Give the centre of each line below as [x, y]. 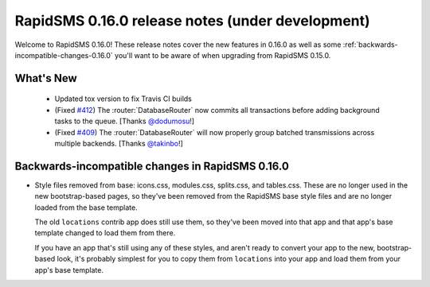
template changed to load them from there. [105, 233]
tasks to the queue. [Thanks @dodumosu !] [125, 121]
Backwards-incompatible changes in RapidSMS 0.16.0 [152, 166]
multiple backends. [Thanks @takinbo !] [119, 143]
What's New [46, 78]
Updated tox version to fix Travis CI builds [123, 99]
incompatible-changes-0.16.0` [64, 55]
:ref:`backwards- [370, 45]
